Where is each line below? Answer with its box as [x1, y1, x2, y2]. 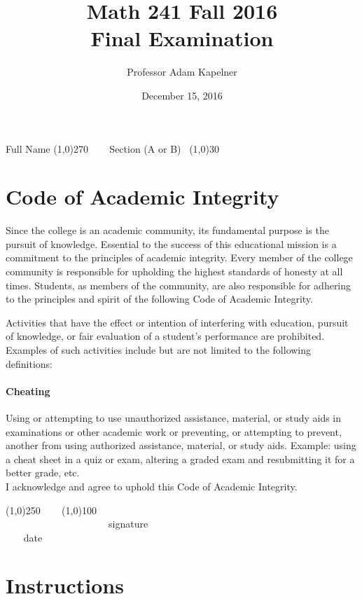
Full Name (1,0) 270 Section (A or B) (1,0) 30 [6, 141, 219, 156]
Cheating [6, 383, 50, 398]
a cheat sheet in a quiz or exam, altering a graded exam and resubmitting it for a [6, 451, 355, 466]
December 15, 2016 [141, 88, 223, 102]
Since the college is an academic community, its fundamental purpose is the [6, 223, 329, 237]
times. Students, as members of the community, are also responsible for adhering [6, 277, 351, 292]
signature [108, 516, 148, 531]
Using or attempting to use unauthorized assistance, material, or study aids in [6, 410, 342, 425]
